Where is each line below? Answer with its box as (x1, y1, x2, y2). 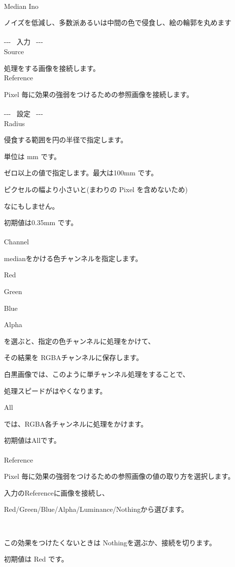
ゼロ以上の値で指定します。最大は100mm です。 (4, 167, 158, 178)
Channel (4, 236, 29, 247)
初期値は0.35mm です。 (4, 217, 78, 228)
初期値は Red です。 (4, 554, 68, 564)
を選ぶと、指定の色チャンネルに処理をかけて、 (4, 335, 155, 346)
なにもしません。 (4, 200, 59, 211)
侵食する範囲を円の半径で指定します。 (4, 134, 128, 145)
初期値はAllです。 (4, 435, 61, 445)
